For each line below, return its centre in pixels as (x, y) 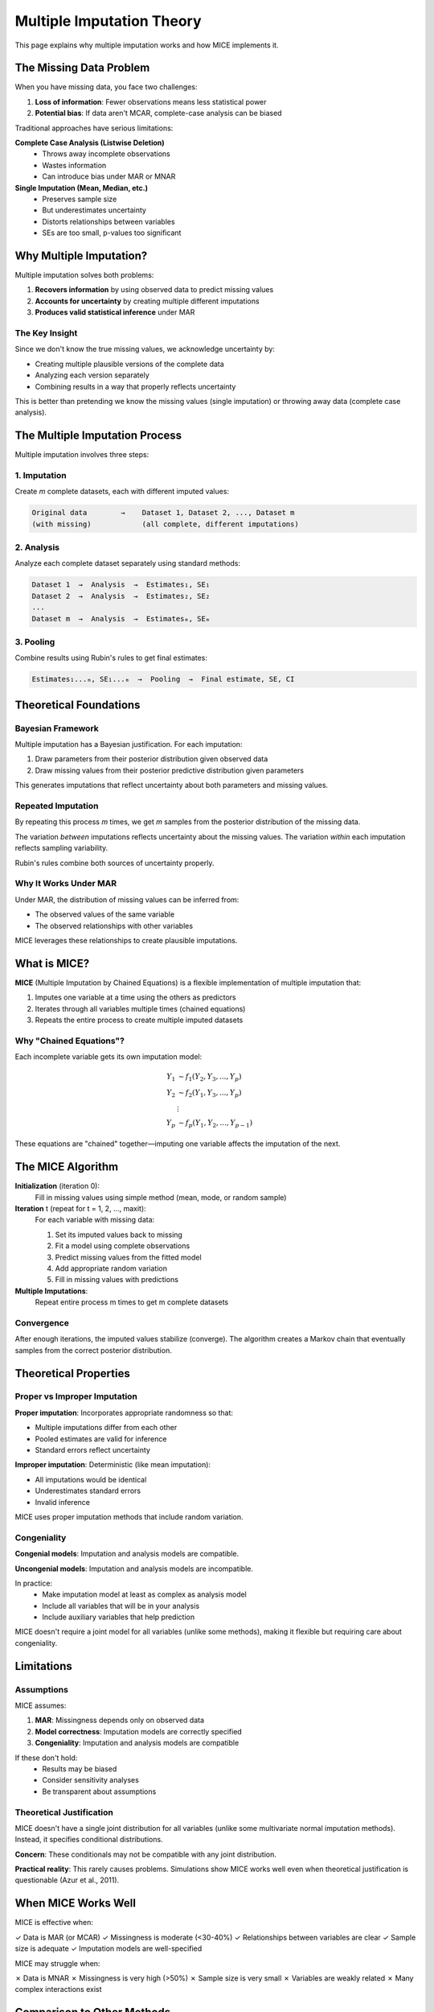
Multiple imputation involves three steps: (82, 455)
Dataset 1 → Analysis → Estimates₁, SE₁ (121, 585)
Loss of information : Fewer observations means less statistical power (151, 101)
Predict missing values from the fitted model (128, 1257)
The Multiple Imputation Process (98, 436)
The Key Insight (46, 332)
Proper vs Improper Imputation (76, 1396)
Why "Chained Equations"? (70, 1041)
